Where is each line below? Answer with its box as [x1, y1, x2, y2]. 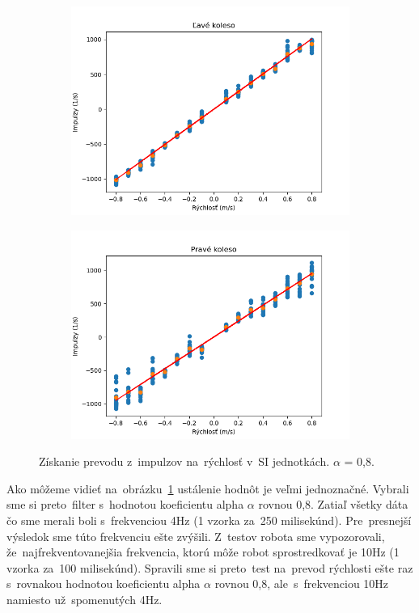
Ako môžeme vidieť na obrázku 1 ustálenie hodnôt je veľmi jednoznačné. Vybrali [6, 480, 409, 497]
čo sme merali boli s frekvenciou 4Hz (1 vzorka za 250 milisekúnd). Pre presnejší [6, 511, 412, 528]
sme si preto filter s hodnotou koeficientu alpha [6, 496, 244, 513]
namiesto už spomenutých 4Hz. [6, 590, 163, 607]
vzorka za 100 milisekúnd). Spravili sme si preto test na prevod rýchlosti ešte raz [6, 559, 413, 576]
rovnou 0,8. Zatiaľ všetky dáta [258, 496, 408, 513]
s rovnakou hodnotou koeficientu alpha [6, 575, 201, 592]
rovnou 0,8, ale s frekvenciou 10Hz [214, 575, 389, 592]
